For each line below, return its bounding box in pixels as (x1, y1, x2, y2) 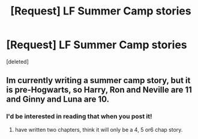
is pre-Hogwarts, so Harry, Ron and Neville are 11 (6, 85, 192, 95)
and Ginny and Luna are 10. (6, 94, 110, 105)
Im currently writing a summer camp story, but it (6, 75, 191, 85)
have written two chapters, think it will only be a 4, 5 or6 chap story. (14, 126, 183, 133)
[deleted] (6, 58, 29, 65)
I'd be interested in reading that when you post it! (6, 113, 152, 121)
